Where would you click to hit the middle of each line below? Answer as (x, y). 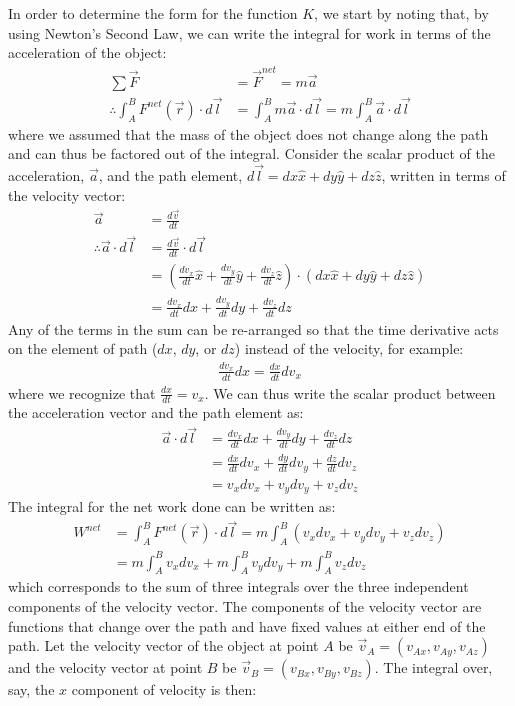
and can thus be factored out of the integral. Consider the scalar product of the (251, 153)
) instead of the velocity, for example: (349, 348)
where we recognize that (82, 392)
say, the (31, 689)
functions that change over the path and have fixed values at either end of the (247, 625)
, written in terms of (443, 174)
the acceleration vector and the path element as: (156, 412)
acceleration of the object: (87, 52)
